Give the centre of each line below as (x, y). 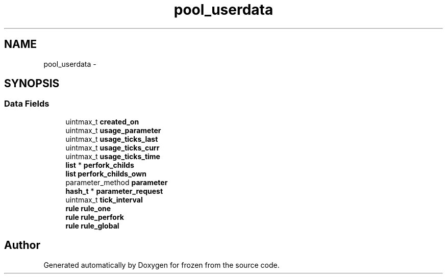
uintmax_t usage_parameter (113, 130)
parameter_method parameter (117, 182)
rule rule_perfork (95, 217)
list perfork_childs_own (106, 173)
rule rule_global (92, 225)
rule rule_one (88, 208)
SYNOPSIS (32, 84)
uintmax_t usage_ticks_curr (113, 147)
